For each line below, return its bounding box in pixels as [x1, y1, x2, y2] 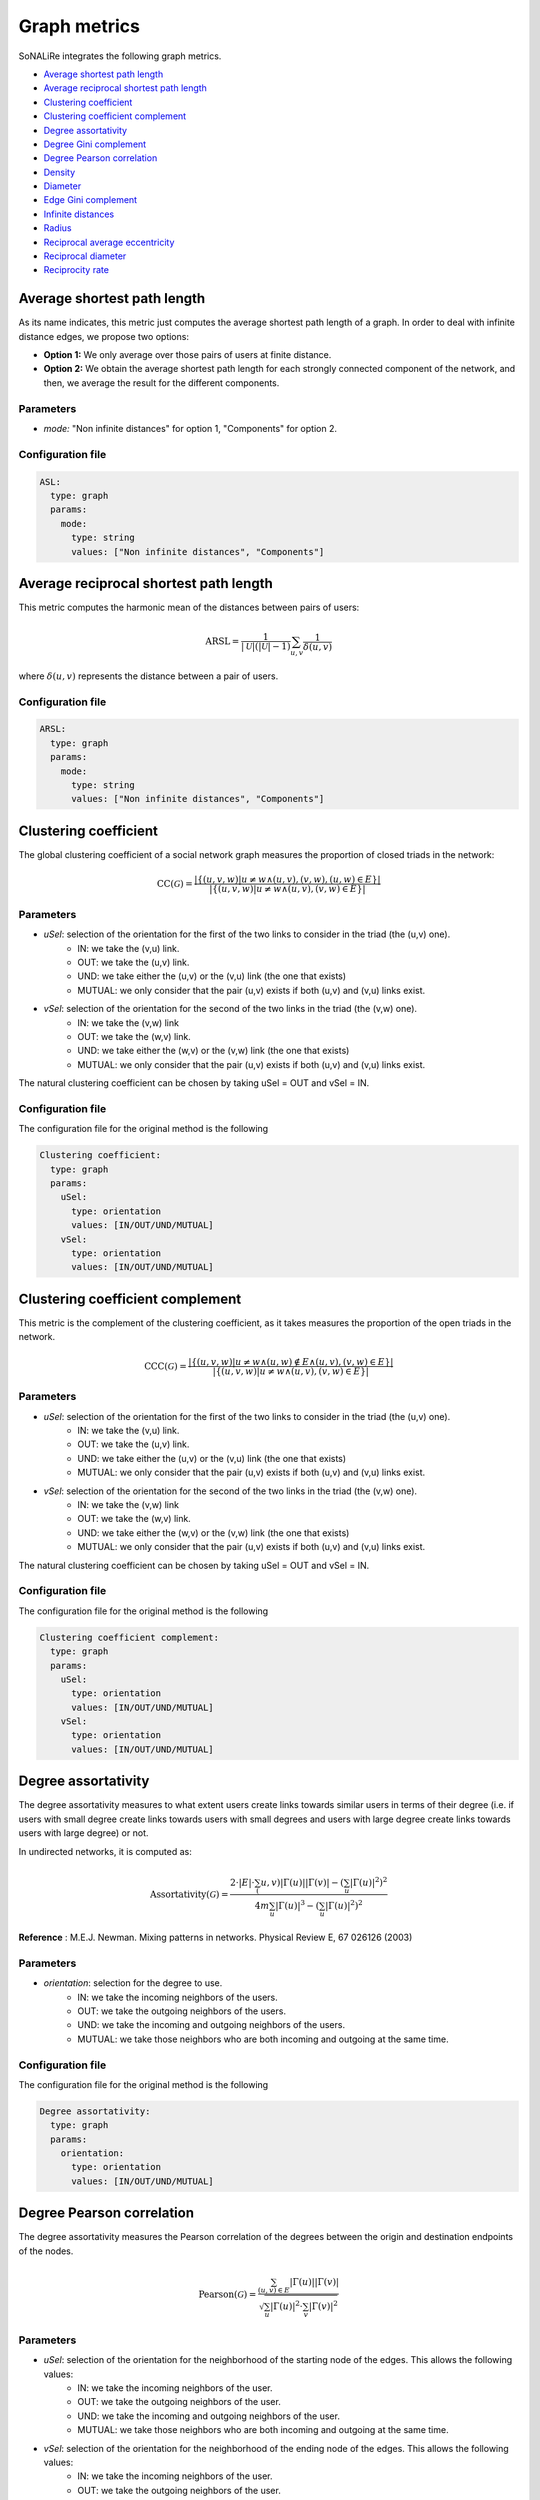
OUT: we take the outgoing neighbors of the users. [77, 2005, 287, 2017]
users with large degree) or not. [18, 1827, 149, 1839]
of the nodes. [18, 2245, 74, 2257]
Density [43, 166, 76, 178]
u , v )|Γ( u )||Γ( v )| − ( [260, 1876, 345, 1888]
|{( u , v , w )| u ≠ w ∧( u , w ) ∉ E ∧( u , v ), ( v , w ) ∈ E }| [188, 1356, 394, 1367]
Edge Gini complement [43, 194, 138, 206]
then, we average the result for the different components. [43, 376, 280, 389]
